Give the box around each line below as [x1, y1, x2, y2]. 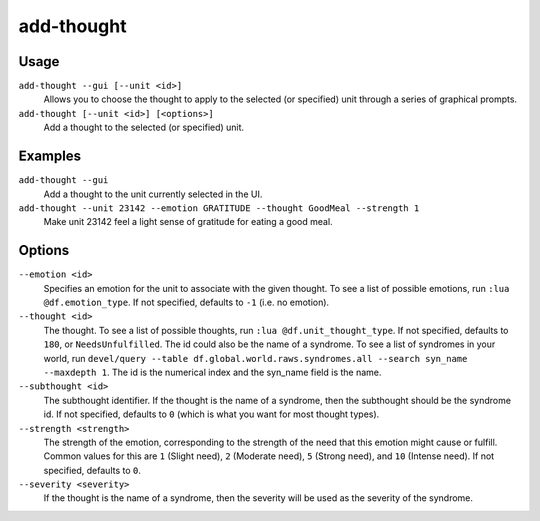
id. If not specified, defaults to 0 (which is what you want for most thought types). [43, 408, 380, 420]
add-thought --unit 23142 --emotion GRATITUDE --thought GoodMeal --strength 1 [18, 202, 420, 214]
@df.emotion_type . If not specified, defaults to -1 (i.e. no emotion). [43, 296, 330, 308]
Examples [18, 148, 82, 165]
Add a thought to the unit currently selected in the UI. [43, 188, 263, 200]
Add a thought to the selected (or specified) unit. [43, 121, 245, 134]
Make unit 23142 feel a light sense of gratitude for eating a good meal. [43, 216, 334, 228]
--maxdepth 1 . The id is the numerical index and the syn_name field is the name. [43, 366, 382, 378]
